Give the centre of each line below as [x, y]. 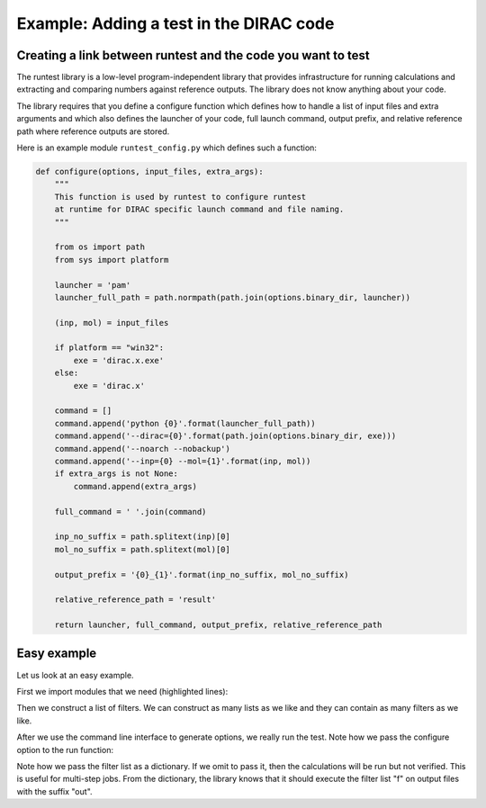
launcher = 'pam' [93, 285]
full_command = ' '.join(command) [130, 512]
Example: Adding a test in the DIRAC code [175, 23]
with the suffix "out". [55, 791]
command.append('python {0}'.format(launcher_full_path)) [185, 423]
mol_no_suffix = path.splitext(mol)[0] [143, 549]
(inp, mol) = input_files [112, 323]
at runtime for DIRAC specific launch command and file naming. [199, 210]
